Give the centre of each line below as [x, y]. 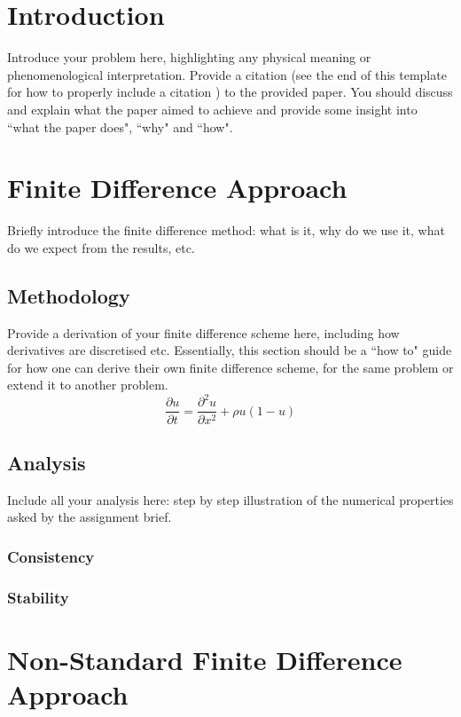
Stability [38, 597]
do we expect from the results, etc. [101, 247]
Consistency [51, 556]
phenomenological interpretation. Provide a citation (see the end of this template [227, 74]
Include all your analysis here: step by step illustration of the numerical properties [230, 499]
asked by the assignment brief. [90, 517]
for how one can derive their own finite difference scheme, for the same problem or [230, 367]
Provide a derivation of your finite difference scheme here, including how [203, 332]
